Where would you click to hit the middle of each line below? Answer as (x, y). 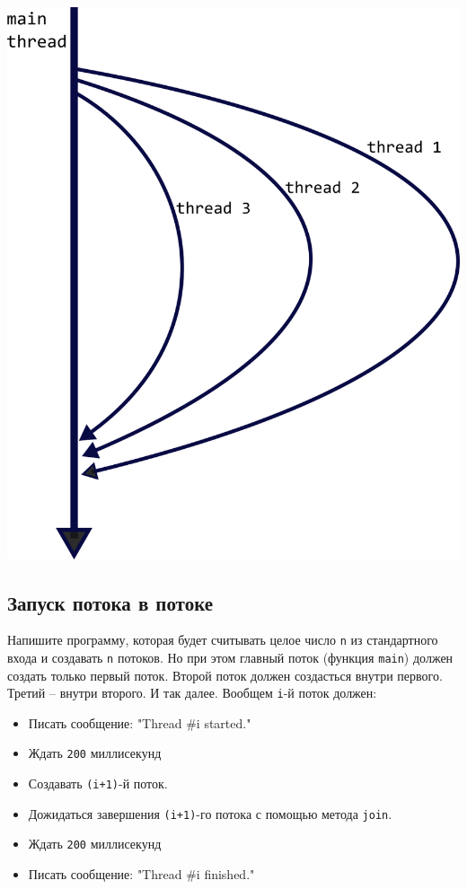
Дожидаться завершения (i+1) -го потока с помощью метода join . (210, 813)
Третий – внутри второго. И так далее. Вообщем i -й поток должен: (192, 693)
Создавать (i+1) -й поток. (98, 783)
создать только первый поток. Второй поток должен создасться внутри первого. (225, 675)
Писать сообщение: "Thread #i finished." (141, 874)
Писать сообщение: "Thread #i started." (140, 722)
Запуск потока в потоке (110, 602)
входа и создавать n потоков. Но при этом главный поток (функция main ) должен (230, 657)
